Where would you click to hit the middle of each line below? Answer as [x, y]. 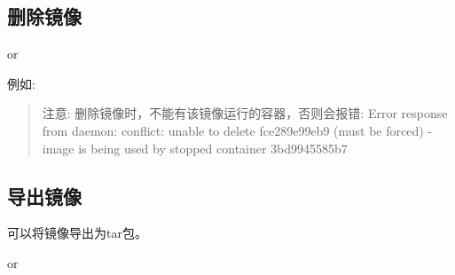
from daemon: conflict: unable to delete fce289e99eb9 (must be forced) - [237, 130]
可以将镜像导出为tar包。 [77, 233]
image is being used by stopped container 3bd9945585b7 [195, 148]
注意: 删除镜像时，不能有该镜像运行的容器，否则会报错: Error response [245, 113]
